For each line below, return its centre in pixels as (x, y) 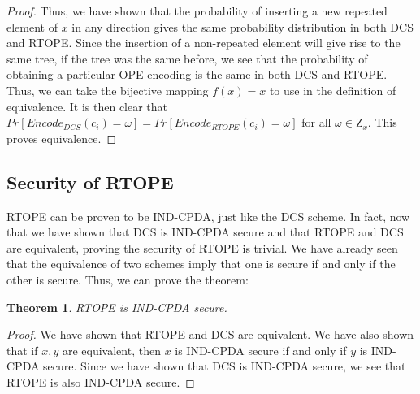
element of (32, 26)
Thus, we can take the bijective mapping (108, 90)
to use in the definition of (333, 90)
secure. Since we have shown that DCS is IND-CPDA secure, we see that (225, 366)
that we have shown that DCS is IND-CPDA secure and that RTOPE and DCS (205, 232)
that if (22, 350)
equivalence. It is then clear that (87, 106)
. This (382, 122)
